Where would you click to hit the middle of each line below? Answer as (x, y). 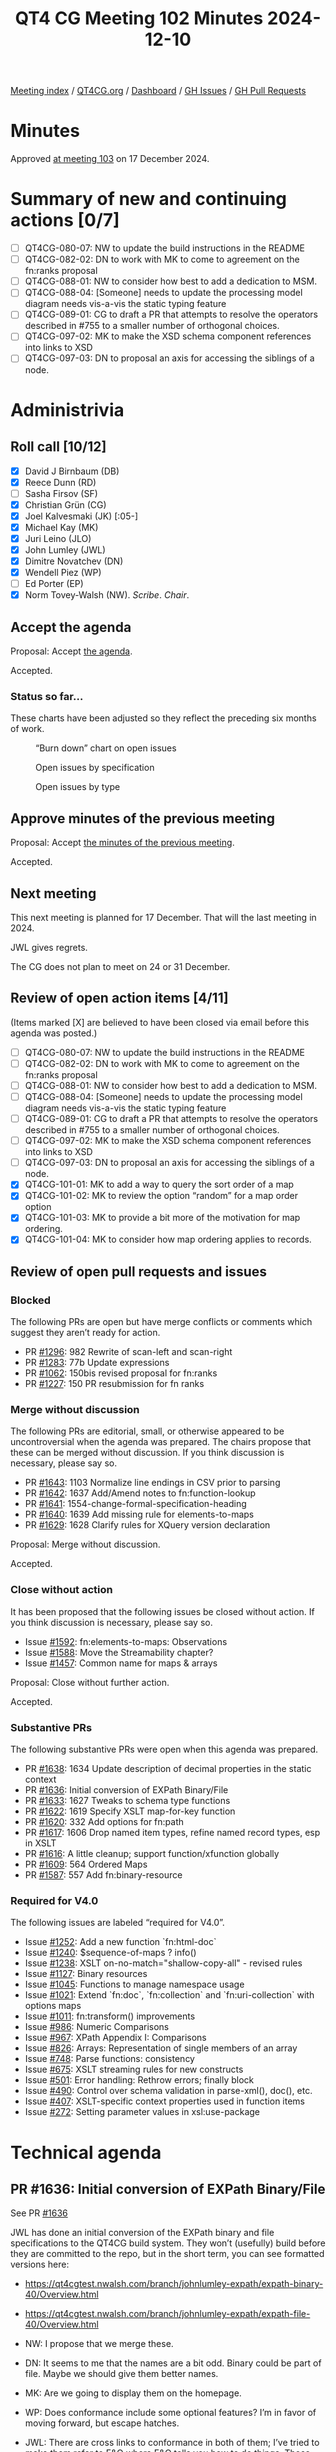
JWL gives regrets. (49, 947)
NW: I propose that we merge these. (99, 2344)
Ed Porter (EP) (54, 584)
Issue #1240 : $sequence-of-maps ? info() (110, 1953)
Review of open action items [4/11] (119, 998)
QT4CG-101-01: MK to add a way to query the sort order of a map (159, 1184)
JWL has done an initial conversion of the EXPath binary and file (142, 2233)
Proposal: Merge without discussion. (85, 1544)
